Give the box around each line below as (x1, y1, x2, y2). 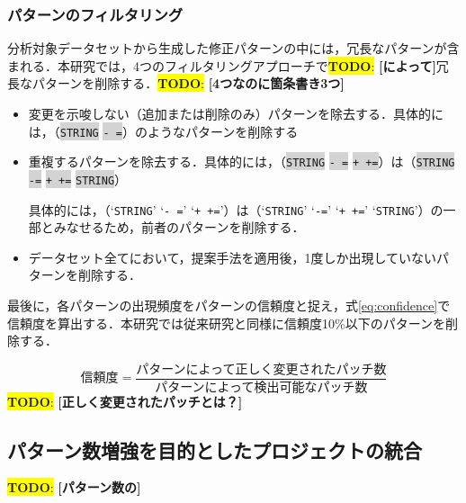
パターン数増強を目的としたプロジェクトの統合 (7, 436, 422, 463)
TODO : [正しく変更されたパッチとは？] (7, 391, 243, 410)
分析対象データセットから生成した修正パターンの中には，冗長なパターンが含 (7, 39, 460, 58)
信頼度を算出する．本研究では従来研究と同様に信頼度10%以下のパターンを (7, 313, 445, 332)
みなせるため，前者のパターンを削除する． (53, 218, 305, 237)
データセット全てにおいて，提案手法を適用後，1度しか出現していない (28, 247, 436, 266)
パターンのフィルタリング (7, 3, 184, 25)
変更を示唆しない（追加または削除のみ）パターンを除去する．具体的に (28, 104, 444, 122)
